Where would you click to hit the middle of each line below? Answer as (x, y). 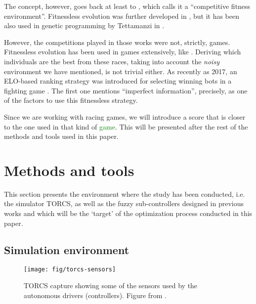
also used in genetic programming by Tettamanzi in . (84, 25)
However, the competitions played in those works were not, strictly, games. (117, 42)
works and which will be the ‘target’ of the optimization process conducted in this (128, 213)
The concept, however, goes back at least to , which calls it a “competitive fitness (127, 6)
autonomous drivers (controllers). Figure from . (95, 295)
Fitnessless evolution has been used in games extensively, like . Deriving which (123, 52)
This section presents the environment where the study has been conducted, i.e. (125, 194)
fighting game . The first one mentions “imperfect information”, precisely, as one (126, 90)
